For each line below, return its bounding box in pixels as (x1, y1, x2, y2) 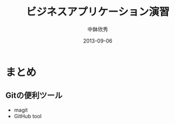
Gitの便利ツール (5, 91, 63, 101)
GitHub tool (13, 112, 42, 119)
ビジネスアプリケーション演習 (26, 5, 170, 19)
